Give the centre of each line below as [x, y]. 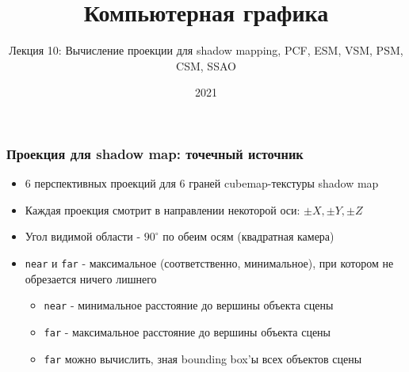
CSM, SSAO [206, 65]
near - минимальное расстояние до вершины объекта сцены [189, 305]
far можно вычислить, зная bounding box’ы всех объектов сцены [203, 358]
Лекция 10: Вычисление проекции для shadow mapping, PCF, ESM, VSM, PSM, [206, 50]
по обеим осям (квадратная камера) [248, 236]
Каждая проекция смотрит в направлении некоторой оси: [162, 209]
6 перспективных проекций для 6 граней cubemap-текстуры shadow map [202, 183]
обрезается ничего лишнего [91, 278]
